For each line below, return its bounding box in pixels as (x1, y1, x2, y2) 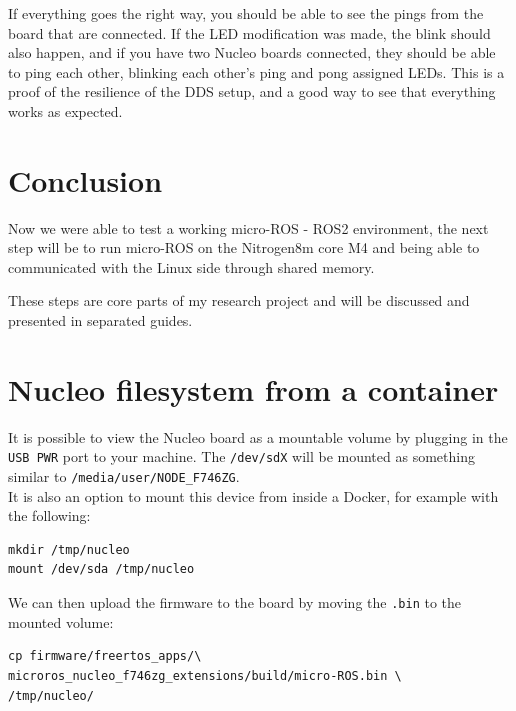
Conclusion (8, 159, 163, 200)
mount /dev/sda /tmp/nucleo (8, 562, 195, 577)
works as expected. (8, 100, 123, 121)
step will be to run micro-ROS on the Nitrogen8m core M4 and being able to (8, 237, 480, 258)
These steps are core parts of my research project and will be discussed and (8, 290, 470, 311)
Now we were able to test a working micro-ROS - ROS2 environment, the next (8, 217, 489, 238)
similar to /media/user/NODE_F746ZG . (8, 466, 240, 487)
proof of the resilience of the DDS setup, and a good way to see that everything (8, 81, 496, 102)
